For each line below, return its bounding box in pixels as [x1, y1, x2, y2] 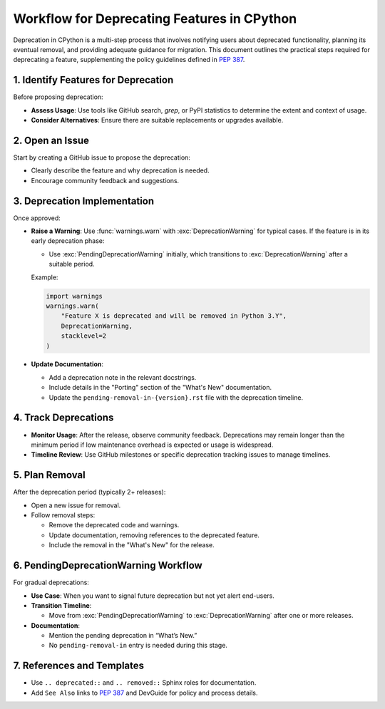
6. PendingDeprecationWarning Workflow [13, 559, 202, 571]
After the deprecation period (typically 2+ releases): [13, 488, 166, 497]
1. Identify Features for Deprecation [13, 74, 174, 86]
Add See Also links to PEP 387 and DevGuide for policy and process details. [31, 688, 258, 697]
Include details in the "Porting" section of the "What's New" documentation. [48, 383, 272, 392]
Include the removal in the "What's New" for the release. [48, 541, 215, 549]
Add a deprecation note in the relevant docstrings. [48, 373, 197, 381]
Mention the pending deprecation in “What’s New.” [48, 631, 197, 640]
